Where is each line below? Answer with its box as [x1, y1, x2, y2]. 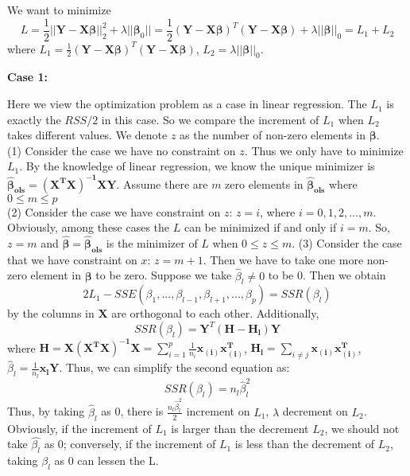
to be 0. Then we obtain [268, 267, 386, 283]
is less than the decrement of [234, 435, 375, 452]
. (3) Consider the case [292, 234, 402, 251]
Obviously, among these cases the [7, 219, 170, 236]
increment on [186, 403, 250, 419]
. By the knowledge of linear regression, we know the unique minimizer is [19, 158, 375, 174]
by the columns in [7, 305, 95, 322]
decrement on [282, 403, 348, 419]
